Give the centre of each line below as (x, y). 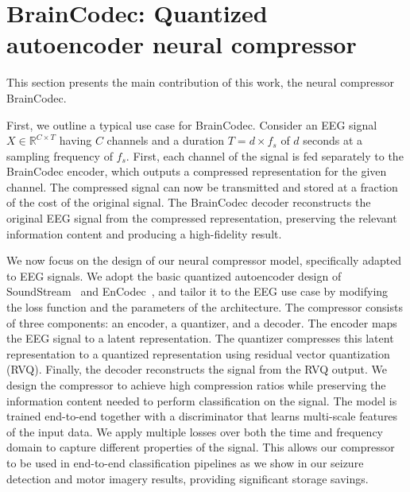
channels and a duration (166, 140)
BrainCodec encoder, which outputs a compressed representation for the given (197, 171)
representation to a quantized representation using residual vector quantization (198, 353)
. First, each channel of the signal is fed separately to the (265, 155)
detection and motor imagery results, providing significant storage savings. (188, 478)
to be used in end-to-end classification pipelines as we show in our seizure (185, 462)
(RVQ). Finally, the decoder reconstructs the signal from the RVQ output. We (197, 369)
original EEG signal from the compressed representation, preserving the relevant (202, 218)
